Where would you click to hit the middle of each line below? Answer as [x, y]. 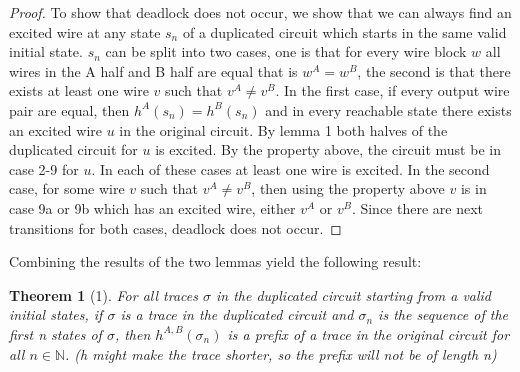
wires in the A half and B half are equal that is [153, 70]
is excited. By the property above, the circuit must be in [328, 149]
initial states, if [56, 314]
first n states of [55, 333]
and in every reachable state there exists [388, 109]
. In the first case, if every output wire [392, 90]
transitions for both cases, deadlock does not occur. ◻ [175, 227]
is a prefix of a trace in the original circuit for [368, 333]
